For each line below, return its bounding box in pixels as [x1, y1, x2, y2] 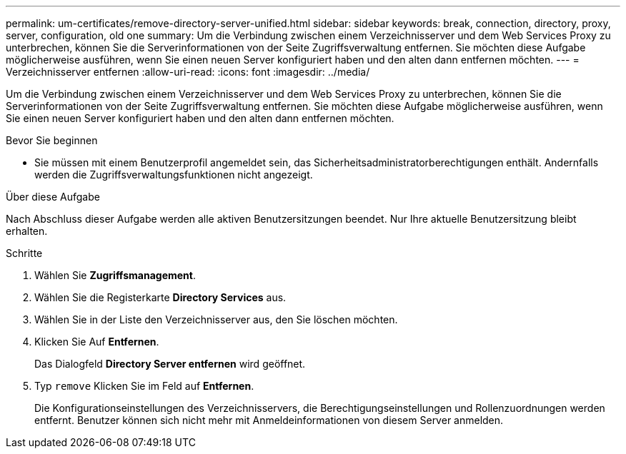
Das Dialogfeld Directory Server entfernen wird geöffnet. [34, 358, 306, 370]
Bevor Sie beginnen [6, 134, 98, 146]
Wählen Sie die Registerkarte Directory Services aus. [34, 291, 287, 303]
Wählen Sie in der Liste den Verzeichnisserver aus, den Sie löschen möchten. [34, 313, 398, 326]
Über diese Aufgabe [6, 191, 100, 203]
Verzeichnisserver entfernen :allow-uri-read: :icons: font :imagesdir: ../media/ [6, 66, 370, 78]
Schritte [6, 247, 43, 259]
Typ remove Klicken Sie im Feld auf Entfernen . [34, 380, 254, 392]
